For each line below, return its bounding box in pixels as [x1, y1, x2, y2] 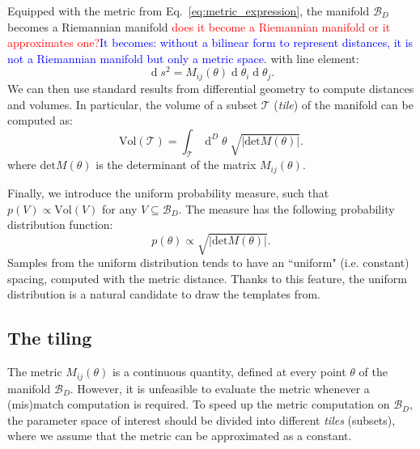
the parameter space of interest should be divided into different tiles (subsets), [7, 411, 396, 428]
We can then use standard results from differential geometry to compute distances [7, 79, 414, 96]
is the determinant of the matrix [95, 156, 257, 173]
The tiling [7, 325, 92, 350]
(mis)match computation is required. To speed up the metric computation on [7, 396, 390, 413]
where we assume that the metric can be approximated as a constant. [7, 427, 352, 444]
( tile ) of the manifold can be [274, 95, 414, 112]
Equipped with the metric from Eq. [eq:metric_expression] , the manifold [7, 2, 370, 19]
